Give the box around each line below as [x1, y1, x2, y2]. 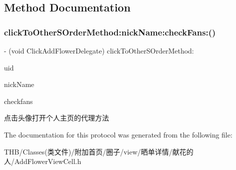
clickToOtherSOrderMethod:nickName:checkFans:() [4, 25, 216, 38]
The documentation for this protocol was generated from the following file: [4, 129, 232, 139]
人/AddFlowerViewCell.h [4, 156, 81, 166]
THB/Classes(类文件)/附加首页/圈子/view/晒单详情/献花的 [4, 146, 193, 156]
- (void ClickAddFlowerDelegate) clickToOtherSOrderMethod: [4, 45, 194, 55]
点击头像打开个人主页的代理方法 [4, 112, 109, 123]
